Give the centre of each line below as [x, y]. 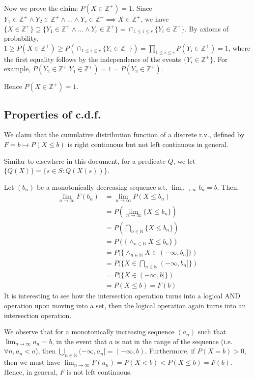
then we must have [32, 362]
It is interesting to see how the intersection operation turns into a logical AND [122, 296]
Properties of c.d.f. [53, 114]
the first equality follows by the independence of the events [93, 59]
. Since [142, 8]
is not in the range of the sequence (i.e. [174, 341]
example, [17, 69]
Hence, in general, [31, 371]
